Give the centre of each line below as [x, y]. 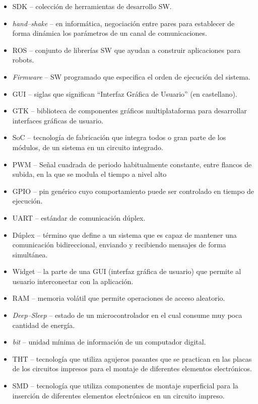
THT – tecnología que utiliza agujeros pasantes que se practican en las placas [132, 358]
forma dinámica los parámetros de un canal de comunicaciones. [110, 33]
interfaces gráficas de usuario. [58, 120]
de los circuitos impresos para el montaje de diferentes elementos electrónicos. [132, 368]
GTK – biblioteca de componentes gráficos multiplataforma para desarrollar [130, 111]
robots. [23, 60]
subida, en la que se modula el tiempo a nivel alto [89, 174]
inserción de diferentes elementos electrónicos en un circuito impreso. [118, 395]
